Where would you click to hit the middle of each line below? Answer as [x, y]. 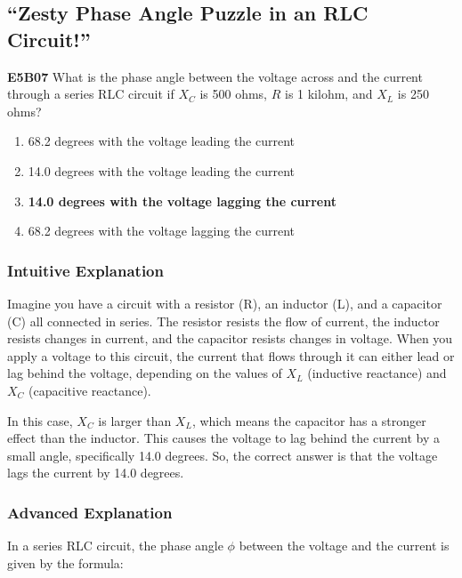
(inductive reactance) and [377, 373]
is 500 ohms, [234, 94]
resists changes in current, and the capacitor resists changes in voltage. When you [230, 338]
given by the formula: [65, 562]
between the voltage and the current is [344, 546]
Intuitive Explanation [85, 270]
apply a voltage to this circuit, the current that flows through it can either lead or [231, 355]
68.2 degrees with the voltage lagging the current [162, 231]
